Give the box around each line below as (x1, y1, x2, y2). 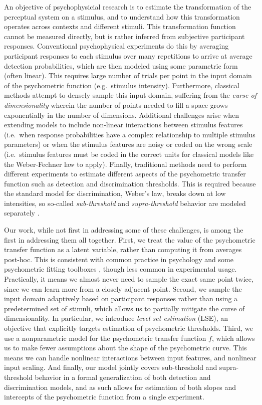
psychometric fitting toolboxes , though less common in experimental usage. (4, 264, 237, 274)
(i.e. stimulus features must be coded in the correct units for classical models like (4, 148, 254, 159)
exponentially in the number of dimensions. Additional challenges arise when (4, 109, 239, 120)
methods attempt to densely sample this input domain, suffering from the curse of (4, 90, 256, 100)
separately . (4, 208, 40, 218)
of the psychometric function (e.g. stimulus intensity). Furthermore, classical (4, 80, 239, 90)
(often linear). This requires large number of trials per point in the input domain (4, 70, 252, 81)
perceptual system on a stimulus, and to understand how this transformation (4, 11, 240, 22)
